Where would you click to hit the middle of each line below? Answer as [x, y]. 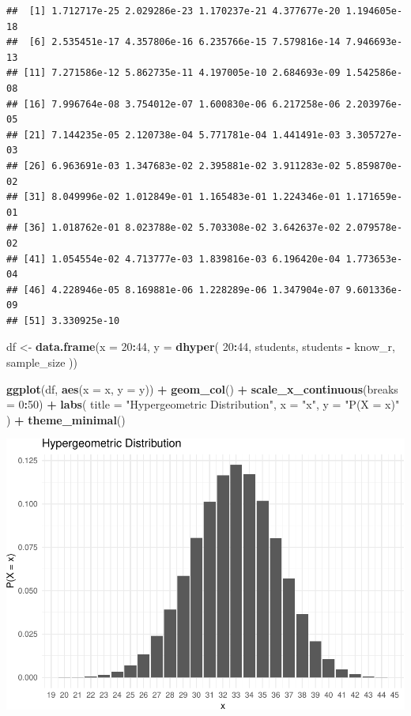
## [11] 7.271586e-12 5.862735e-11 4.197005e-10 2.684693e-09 [173, 73]
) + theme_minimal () [66, 419]
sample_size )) [42, 362]
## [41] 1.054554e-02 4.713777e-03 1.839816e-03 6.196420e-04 [173, 259]
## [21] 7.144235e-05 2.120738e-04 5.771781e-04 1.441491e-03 [173, 135]
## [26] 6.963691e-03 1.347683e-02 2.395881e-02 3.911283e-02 [173, 166]
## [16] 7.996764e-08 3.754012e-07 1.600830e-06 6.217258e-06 [173, 104]
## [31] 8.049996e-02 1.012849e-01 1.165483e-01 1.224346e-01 [173, 197]
